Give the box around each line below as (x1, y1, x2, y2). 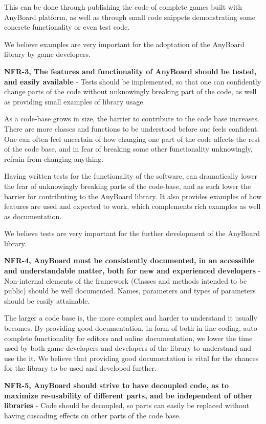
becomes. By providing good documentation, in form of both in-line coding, (4, 323, 241, 333)
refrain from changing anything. (4, 153, 104, 164)
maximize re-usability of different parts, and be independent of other (4, 390, 253, 400)
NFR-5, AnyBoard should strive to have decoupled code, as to (4, 380, 229, 390)
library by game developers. (4, 49, 91, 59)
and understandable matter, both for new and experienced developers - (4, 265, 261, 276)
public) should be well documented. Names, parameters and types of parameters (4, 285, 256, 296)
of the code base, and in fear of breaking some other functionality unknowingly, (4, 143, 253, 154)
